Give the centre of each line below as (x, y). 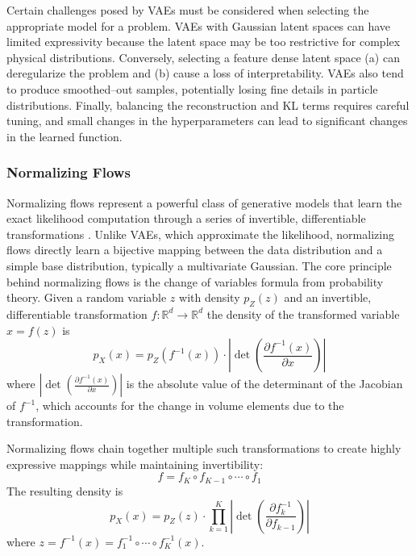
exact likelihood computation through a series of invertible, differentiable (186, 218)
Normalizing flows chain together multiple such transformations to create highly (204, 448)
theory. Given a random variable (87, 297)
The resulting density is (65, 490)
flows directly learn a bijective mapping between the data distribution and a (195, 250)
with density (210, 297)
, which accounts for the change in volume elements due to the (190, 406)
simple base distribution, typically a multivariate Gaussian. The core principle (199, 265)
